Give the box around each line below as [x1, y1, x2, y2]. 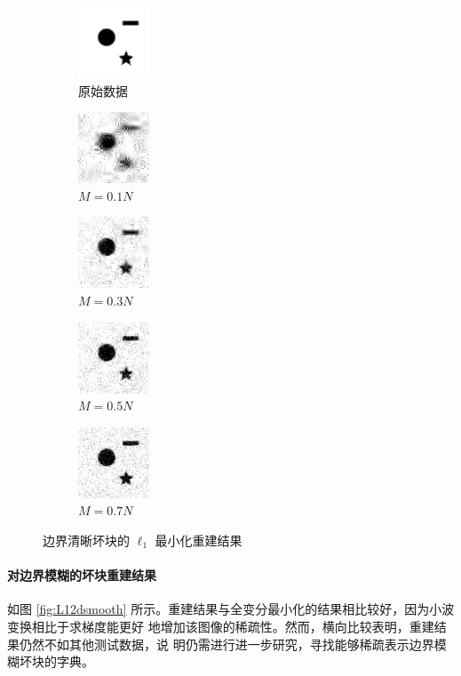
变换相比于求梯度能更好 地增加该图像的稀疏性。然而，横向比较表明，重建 [7, 616, 434, 635]
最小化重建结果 [155, 530, 242, 549]
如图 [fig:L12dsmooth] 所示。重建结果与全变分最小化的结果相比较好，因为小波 [7, 600, 455, 618]
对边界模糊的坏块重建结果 [7, 566, 156, 585]
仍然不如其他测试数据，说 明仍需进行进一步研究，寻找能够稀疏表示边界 [19, 634, 434, 653]
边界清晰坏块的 [43, 530, 130, 549]
